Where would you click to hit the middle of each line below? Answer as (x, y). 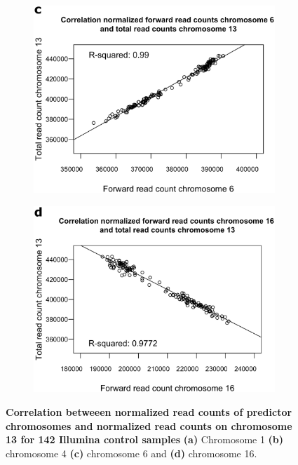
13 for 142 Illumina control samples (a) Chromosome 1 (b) (145, 439)
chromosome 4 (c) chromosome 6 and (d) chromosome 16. (131, 453)
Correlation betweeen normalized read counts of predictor (149, 411)
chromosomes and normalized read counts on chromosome (149, 425)
